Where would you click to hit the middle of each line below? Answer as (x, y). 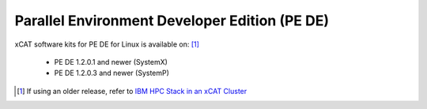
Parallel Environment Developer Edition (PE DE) (172, 21)
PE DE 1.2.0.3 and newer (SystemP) (112, 73)
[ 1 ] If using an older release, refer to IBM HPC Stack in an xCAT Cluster (132, 91)
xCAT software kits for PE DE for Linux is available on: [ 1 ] (107, 44)
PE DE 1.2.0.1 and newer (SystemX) (111, 62)
